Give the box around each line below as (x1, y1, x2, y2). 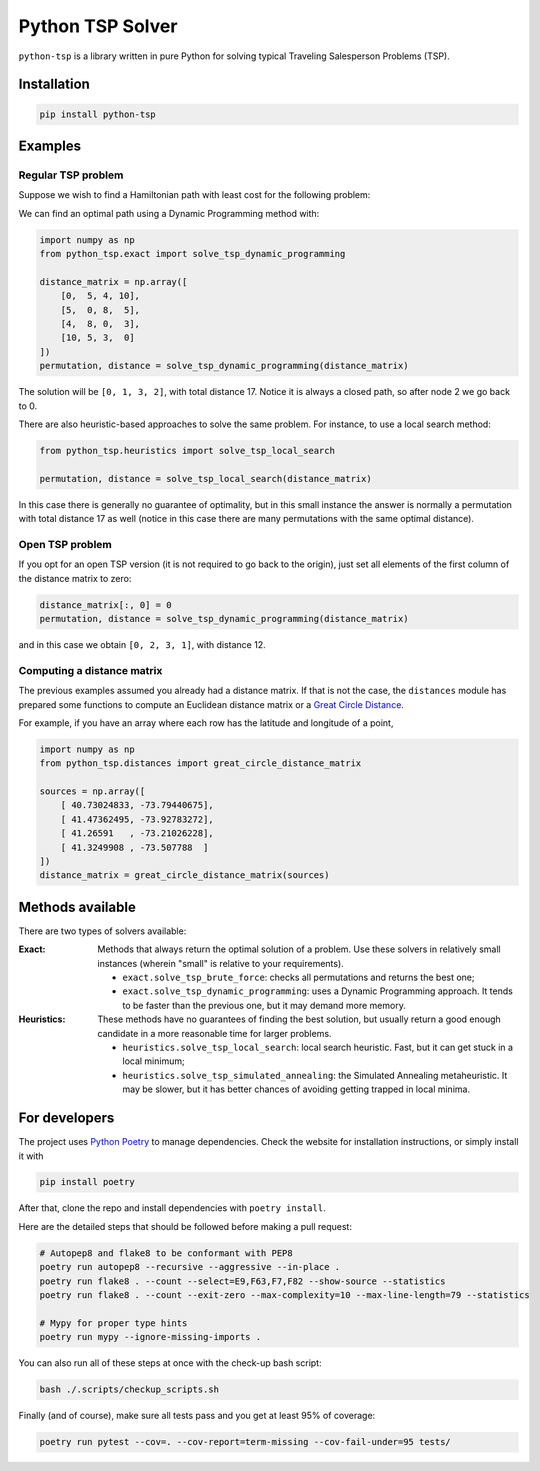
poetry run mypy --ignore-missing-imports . (39, 1331, 262, 1343)
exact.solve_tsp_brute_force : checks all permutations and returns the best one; (122, 971, 475, 984)
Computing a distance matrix (18, 663, 163, 677)
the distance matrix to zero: (18, 572, 132, 584)
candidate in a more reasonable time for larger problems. (97, 1027, 332, 1039)
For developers (18, 1110, 115, 1127)
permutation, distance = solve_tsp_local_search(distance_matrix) (39, 473, 372, 484)
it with (18, 1150, 44, 1162)
